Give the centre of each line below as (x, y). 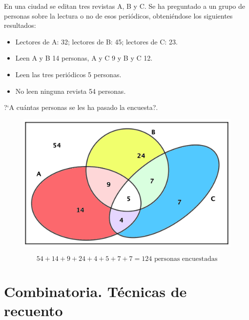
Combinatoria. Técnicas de (95, 291)
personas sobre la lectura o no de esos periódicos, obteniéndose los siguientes (118, 15)
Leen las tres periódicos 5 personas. (68, 74)
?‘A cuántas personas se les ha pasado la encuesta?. (81, 107)
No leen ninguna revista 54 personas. (71, 91)
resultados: (20, 25)
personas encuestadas (186, 259)
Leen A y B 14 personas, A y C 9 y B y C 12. (84, 58)
